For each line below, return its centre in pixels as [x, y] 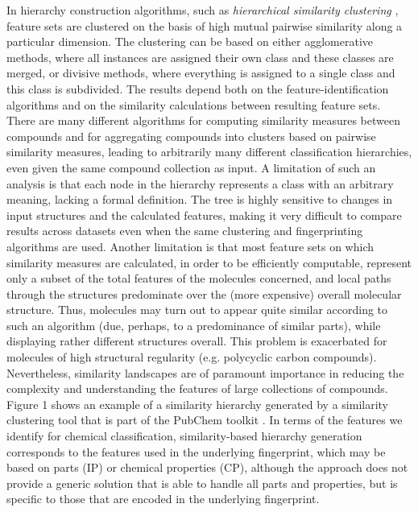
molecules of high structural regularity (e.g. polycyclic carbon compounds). [192, 357]
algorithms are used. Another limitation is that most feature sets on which [190, 246]
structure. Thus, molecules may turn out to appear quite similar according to [197, 310]
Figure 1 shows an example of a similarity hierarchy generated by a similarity [197, 404]
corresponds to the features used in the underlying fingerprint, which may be [196, 451]
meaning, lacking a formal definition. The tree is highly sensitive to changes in [200, 199]
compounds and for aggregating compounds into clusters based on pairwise [191, 136]
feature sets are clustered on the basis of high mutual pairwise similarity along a [205, 25]
